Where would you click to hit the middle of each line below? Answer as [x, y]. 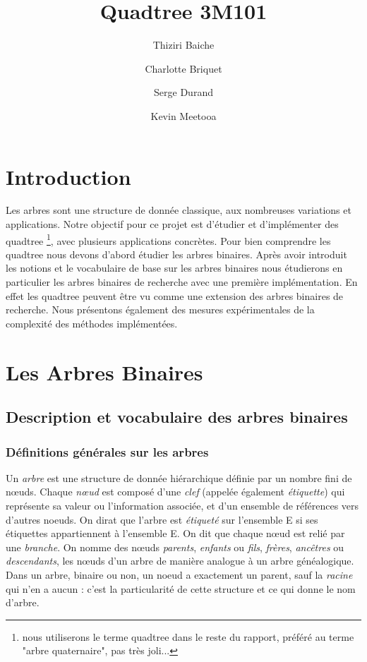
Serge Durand [183, 92]
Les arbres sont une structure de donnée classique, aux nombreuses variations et [179, 210]
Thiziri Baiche [183, 45]
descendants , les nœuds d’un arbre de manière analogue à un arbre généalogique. [180, 561]
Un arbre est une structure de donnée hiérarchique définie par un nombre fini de [179, 477]
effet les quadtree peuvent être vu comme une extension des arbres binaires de [175, 295]
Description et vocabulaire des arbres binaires [177, 417]
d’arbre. [23, 602]
